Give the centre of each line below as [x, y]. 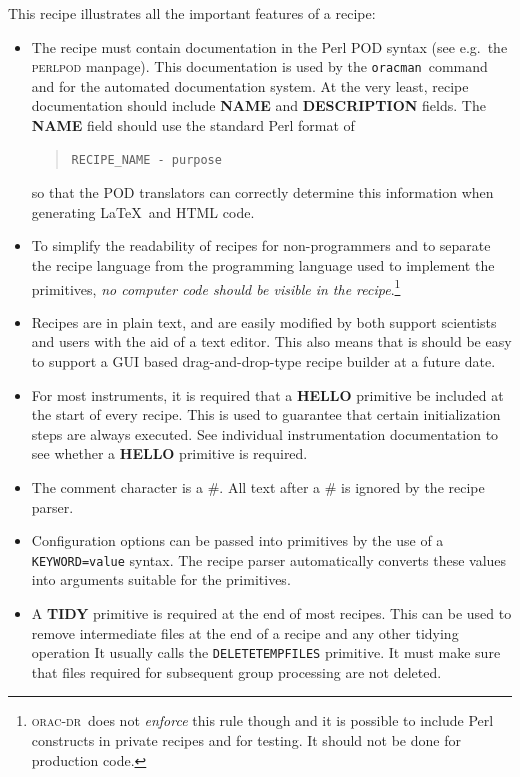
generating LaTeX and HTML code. [143, 211]
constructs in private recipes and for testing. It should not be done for [246, 740]
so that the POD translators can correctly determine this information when [262, 192]
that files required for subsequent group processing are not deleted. [236, 671]
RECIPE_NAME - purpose [146, 159]
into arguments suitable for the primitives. [161, 579]
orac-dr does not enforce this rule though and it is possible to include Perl [262, 720]
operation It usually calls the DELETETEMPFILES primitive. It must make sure [266, 652]
